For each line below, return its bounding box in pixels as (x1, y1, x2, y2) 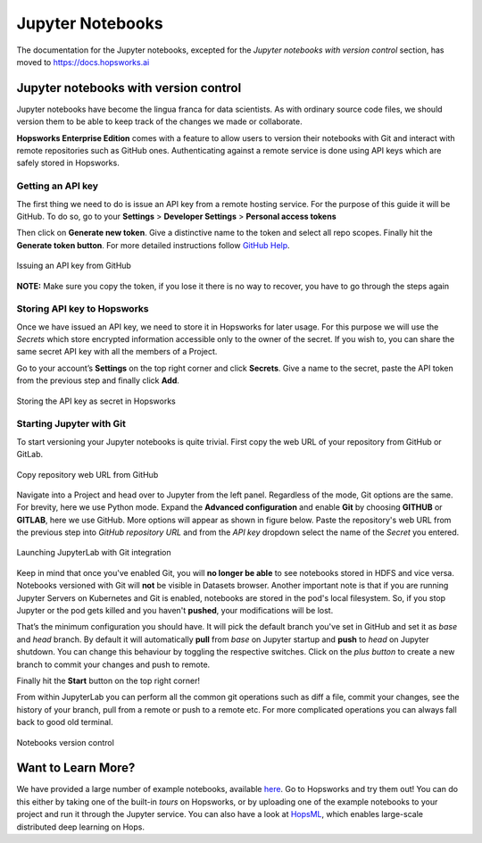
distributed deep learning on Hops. (16, 822, 145, 832)
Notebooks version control (16, 737, 115, 747)
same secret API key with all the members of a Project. (16, 346, 218, 357)
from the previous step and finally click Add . (16, 375, 180, 386)
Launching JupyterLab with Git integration (16, 547, 171, 558)
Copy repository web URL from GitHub (16, 469, 159, 480)
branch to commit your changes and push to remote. (16, 659, 211, 670)
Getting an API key (16, 179, 98, 192)
